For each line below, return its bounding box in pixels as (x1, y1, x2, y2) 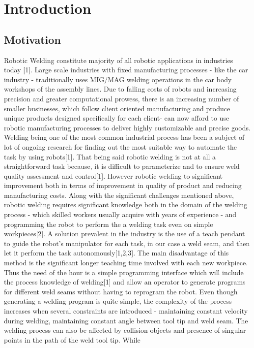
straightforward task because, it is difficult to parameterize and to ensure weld (4, 161, 240, 171)
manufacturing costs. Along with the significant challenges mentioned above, (4, 190, 234, 200)
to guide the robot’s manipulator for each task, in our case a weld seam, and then (4, 238, 250, 248)
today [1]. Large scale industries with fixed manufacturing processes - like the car (4, 64, 248, 75)
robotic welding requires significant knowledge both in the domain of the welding (4, 199, 248, 210)
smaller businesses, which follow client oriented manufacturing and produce (4, 103, 230, 113)
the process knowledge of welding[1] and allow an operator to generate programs (4, 277, 246, 287)
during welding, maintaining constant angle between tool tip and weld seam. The (4, 315, 248, 325)
